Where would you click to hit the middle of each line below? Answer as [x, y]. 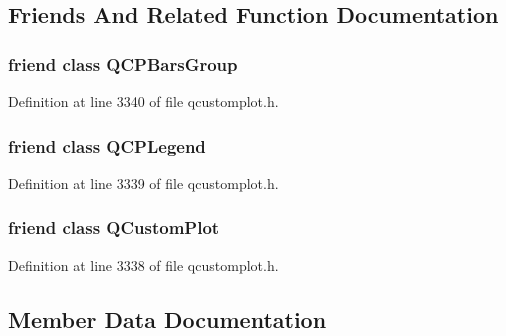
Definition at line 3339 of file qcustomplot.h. [143, 182]
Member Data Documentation [167, 318]
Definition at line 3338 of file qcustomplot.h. [143, 264]
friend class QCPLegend [107, 145]
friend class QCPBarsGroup [123, 63]
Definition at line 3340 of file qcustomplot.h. [143, 101]
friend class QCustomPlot [114, 227]
